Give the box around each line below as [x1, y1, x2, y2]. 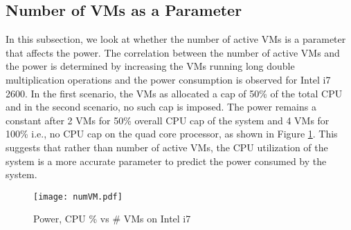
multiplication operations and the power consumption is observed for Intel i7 [6, 72, 331, 86]
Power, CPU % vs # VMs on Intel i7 [33, 211, 191, 226]
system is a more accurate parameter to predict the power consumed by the [6, 153, 327, 168]
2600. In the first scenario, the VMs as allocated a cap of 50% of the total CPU [6, 86, 343, 100]
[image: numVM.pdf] [33, 191, 123, 202]
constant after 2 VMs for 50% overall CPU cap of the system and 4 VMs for [6, 113, 330, 127]
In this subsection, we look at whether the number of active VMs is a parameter [6, 32, 346, 46]
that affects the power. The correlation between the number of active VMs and [6, 45, 340, 59]
